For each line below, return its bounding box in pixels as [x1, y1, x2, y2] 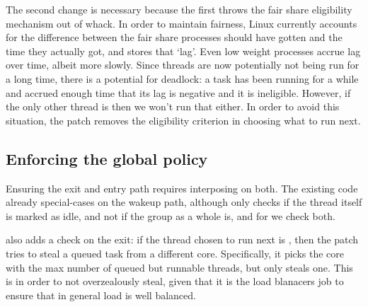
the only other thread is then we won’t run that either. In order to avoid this [6, 99, 340, 114]
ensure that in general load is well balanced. [6, 287, 196, 302]
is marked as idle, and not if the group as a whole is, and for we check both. [6, 208, 335, 223]
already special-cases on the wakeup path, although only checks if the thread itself [6, 195, 362, 209]
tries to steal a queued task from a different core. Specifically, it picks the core [6, 245, 345, 260]
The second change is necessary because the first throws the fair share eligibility [6, 2, 352, 16]
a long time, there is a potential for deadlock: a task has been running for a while [6, 71, 359, 86]
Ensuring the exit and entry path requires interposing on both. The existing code [6, 180, 358, 195]
